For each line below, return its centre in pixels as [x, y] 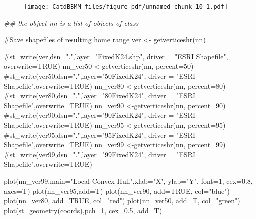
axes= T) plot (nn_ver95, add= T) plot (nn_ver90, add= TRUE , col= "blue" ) [117, 190]
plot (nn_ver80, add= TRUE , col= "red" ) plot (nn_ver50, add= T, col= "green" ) [122, 200]
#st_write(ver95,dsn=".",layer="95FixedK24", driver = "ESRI [100, 134]
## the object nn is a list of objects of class [71, 23]
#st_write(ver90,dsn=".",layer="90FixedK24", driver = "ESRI [100, 115]
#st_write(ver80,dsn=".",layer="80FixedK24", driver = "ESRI [100, 96]
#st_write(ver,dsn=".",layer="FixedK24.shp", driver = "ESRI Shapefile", [116, 56]
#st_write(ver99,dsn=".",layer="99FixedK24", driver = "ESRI [100, 154]
